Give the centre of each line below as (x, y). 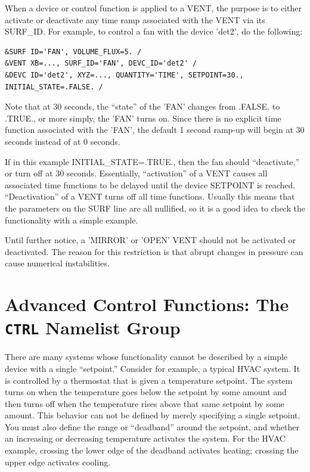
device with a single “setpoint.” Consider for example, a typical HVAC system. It (153, 368)
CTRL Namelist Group (93, 327)
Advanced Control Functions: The (147, 304)
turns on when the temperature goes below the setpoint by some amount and (146, 392)
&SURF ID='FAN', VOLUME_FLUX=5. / (73, 52)
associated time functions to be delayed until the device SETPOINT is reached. (150, 184)
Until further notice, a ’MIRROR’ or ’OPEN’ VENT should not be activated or (150, 240)
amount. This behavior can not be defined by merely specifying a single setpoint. (153, 415)
